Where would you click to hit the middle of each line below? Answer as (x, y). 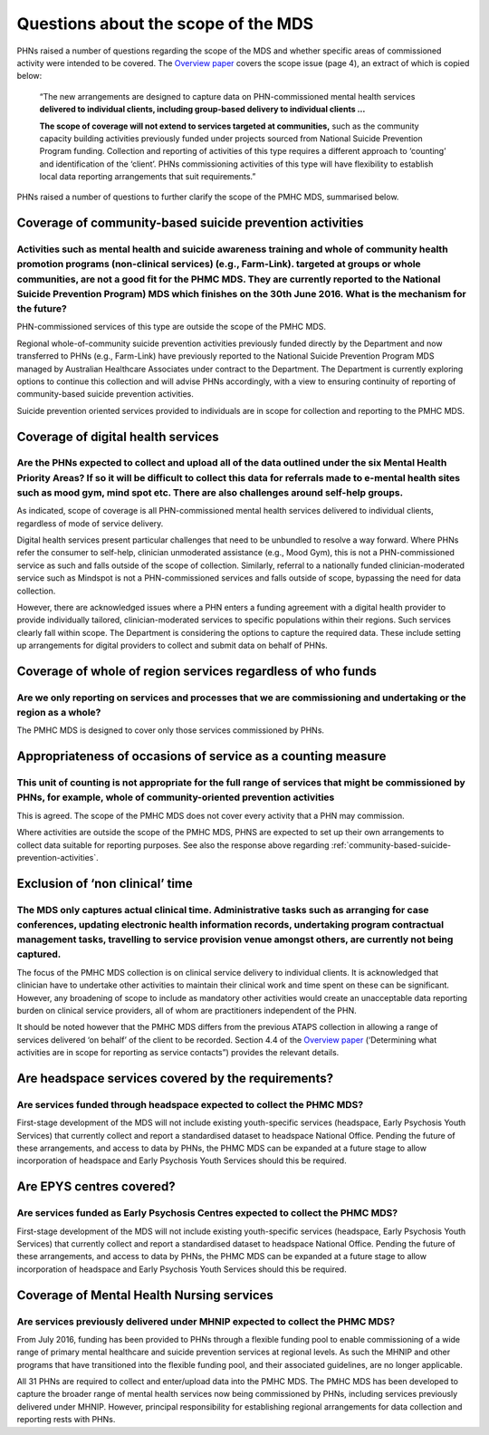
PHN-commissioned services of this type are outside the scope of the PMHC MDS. (171, 327)
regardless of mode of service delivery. (90, 523)
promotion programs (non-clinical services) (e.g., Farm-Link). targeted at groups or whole (219, 265)
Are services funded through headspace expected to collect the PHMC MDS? (190, 1104)
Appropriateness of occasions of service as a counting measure (201, 756)
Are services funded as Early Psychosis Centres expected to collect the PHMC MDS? (207, 1213)
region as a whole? (59, 713)
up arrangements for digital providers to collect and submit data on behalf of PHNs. (172, 645)
